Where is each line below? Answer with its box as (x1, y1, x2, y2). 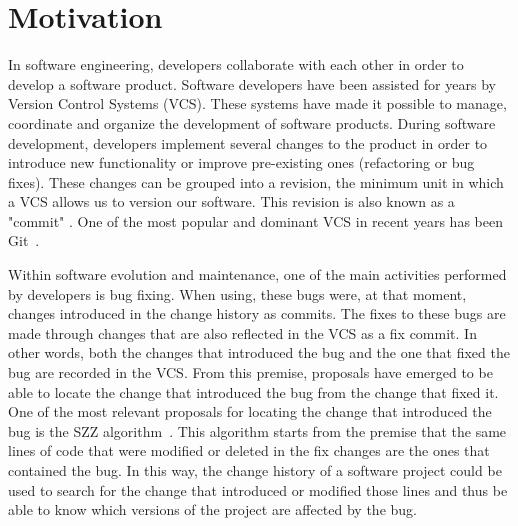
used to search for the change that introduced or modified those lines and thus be (8, 479, 508, 500)
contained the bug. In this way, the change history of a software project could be (8, 460, 502, 480)
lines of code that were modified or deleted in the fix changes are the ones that (8, 440, 490, 461)
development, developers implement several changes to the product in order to (8, 132, 488, 153)
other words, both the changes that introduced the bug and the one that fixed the (8, 342, 510, 363)
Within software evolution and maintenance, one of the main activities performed (8, 264, 507, 285)
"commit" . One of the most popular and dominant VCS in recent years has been (8, 210, 503, 231)
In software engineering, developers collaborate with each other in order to (8, 54, 464, 75)
